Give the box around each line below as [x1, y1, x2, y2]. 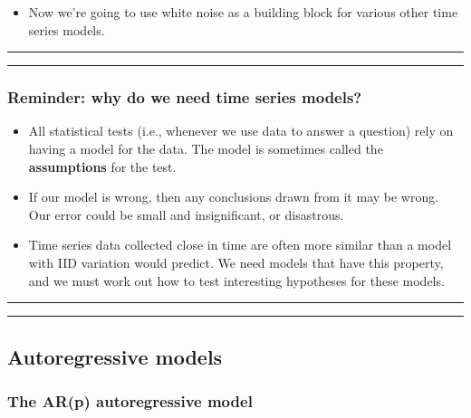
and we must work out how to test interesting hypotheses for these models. [28, 271, 445, 290]
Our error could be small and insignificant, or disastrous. [28, 204, 344, 223]
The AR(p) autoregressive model [7, 389, 253, 412]
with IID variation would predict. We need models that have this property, [28, 252, 444, 271]
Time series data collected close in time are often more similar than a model [28, 235, 452, 254]
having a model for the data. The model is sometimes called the [28, 139, 383, 157]
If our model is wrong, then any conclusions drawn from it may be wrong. [28, 187, 439, 206]
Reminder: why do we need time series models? [7, 86, 362, 109]
